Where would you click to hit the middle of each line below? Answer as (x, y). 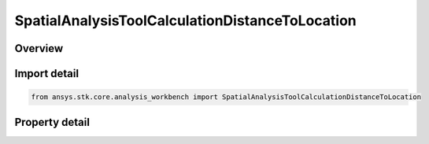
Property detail (52, 122)
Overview (39, 48)
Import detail (46, 74)
